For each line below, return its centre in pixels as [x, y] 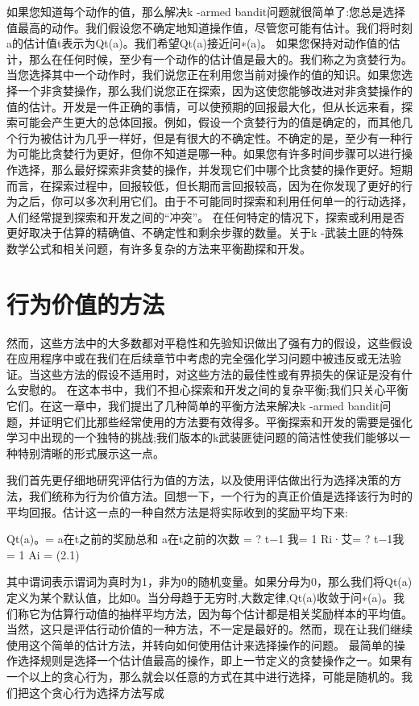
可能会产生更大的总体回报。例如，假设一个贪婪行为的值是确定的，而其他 [209, 122]
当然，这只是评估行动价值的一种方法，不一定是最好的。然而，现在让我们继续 [209, 629]
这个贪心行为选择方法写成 [96, 692]
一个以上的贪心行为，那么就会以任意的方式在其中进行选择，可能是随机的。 [204, 676]
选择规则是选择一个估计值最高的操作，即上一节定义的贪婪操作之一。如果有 [215, 660]
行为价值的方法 [86, 303]
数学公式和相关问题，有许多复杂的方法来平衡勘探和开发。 [159, 248]
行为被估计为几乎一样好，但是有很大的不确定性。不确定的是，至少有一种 [209, 137]
